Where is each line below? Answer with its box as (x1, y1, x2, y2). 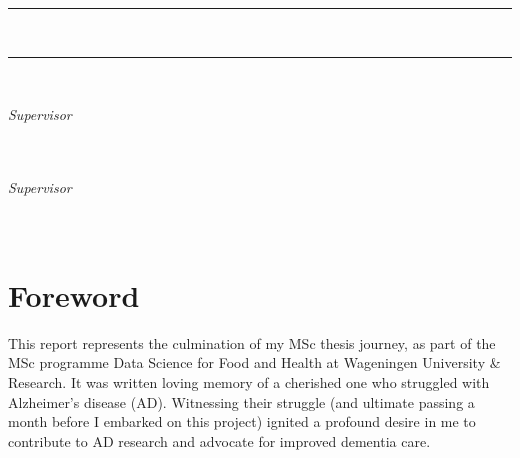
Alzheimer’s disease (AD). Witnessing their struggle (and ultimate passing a (8, 391, 475, 412)
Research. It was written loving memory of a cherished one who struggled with (8, 372, 490, 393)
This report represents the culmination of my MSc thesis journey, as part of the (8, 332, 496, 353)
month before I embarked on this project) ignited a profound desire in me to (8, 411, 476, 432)
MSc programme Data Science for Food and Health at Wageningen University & (8, 352, 501, 373)
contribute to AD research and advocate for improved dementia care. (8, 430, 431, 451)
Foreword (8, 274, 140, 315)
